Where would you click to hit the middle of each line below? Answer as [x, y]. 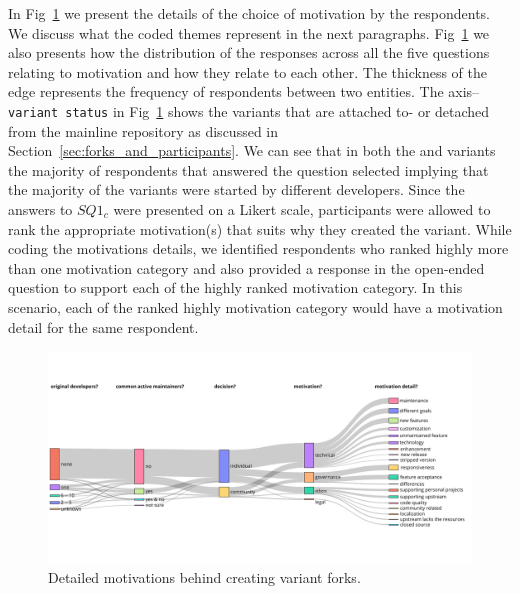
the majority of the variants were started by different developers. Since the [236, 189]
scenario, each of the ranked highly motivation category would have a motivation [255, 306]
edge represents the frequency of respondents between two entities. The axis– [244, 91]
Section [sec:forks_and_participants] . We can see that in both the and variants [252, 150]
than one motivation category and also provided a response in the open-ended [246, 267]
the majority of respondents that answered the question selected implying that [248, 169]
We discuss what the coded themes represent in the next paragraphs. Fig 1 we [249, 32]
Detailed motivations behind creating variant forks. [204, 576]
